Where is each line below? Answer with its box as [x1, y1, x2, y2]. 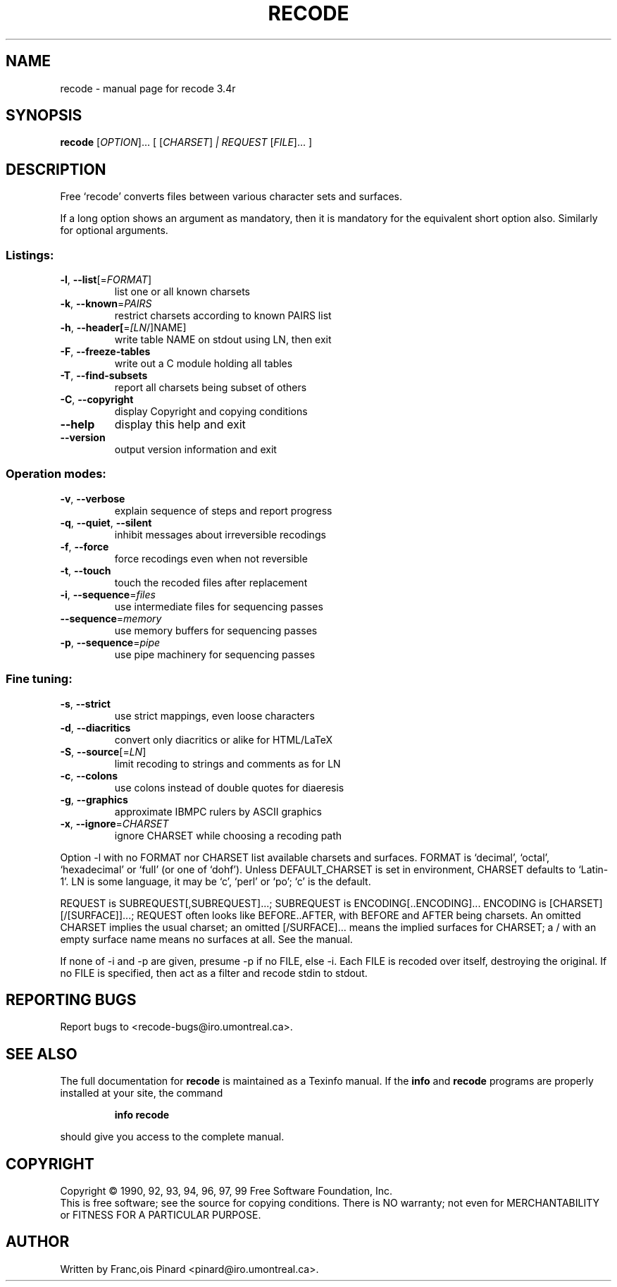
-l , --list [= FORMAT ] [60, 273, 152, 286]
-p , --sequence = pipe [60, 636, 161, 648]
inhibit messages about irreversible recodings [114, 528, 326, 541]
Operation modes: [6, 467, 106, 481]
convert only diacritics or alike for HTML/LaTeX [114, 733, 333, 746]
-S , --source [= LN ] [60, 745, 147, 758]
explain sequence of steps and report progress [114, 504, 332, 517]
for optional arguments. [60, 224, 168, 237]
